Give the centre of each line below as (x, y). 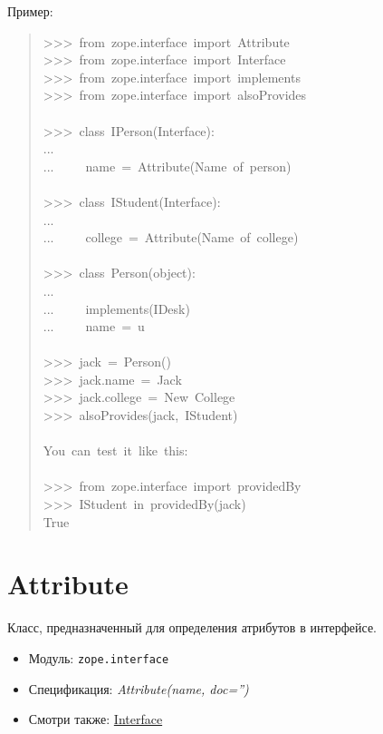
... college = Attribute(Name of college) (171, 237)
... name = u (94, 326)
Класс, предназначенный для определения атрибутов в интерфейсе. (192, 627)
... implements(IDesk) (116, 308)
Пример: (30, 11)
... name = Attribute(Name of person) (167, 166)
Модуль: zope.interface (99, 657)
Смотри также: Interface (96, 719)
